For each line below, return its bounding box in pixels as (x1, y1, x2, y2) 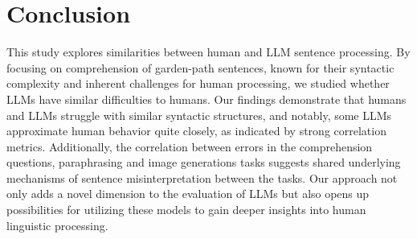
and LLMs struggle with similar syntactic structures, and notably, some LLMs (6, 106, 392, 123)
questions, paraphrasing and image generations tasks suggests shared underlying (6, 154, 401, 171)
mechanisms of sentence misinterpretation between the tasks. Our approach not (6, 169, 398, 186)
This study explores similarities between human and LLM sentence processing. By (6, 43, 411, 60)
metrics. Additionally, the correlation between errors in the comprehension (6, 138, 373, 155)
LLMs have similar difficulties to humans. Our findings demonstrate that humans (6, 90, 407, 107)
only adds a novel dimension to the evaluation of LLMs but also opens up (6, 185, 370, 202)
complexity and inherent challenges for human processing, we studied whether (6, 75, 390, 92)
